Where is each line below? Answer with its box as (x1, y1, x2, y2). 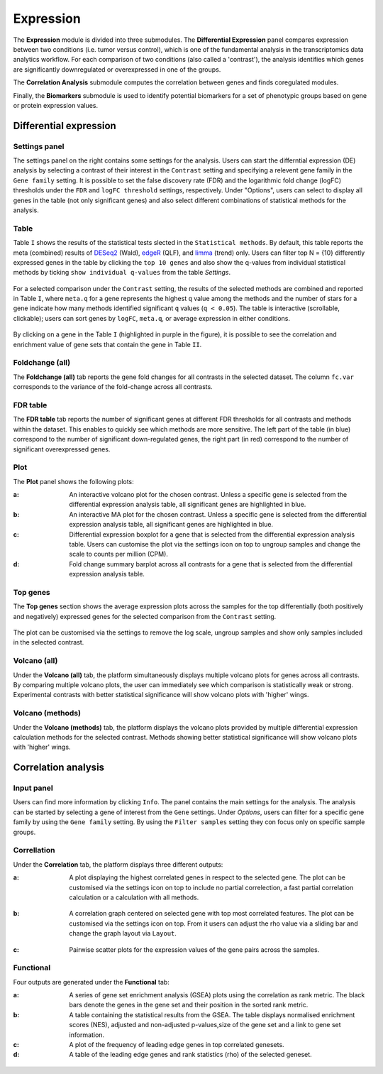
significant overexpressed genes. (13, 444, 111, 454)
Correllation (13, 845, 55, 855)
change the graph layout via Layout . (69, 929, 177, 938)
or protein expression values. (13, 101, 99, 109)
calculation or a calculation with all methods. (69, 893, 199, 902)
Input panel (13, 783, 53, 793)
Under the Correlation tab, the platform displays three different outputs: (13, 860, 223, 869)
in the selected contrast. (13, 638, 84, 647)
